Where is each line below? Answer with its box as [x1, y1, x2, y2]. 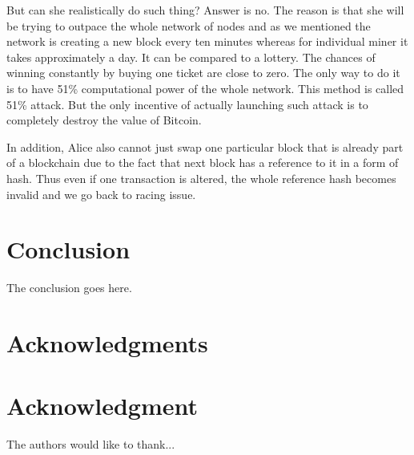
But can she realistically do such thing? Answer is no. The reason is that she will [6, 2, 404, 18]
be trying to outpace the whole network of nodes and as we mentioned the [6, 17, 371, 34]
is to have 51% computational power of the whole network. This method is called [6, 79, 404, 96]
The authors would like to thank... [6, 436, 175, 453]
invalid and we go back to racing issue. [6, 185, 196, 202]
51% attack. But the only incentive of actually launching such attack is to [6, 95, 368, 112]
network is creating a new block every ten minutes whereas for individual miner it [6, 33, 408, 50]
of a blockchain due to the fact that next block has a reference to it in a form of [6, 154, 399, 171]
